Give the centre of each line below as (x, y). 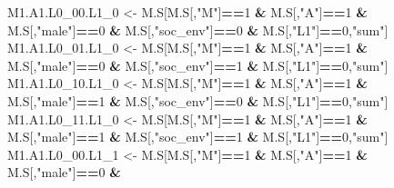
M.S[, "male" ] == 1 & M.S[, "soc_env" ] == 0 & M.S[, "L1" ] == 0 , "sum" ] (198, 100)
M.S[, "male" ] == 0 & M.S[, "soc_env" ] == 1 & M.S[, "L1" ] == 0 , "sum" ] (198, 65)
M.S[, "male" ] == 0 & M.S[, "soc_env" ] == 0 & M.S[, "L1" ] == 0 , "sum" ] (198, 30)
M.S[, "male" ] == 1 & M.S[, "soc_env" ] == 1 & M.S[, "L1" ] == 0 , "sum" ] (198, 137)
